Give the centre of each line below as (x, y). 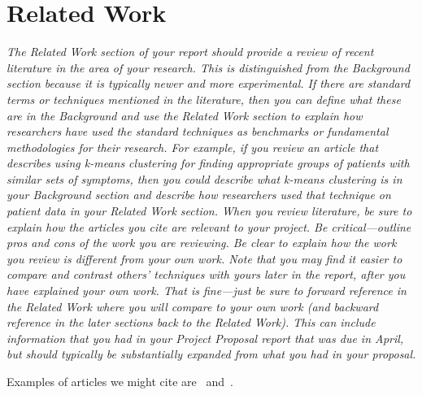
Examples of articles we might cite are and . (120, 381)
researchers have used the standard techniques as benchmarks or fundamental (198, 131)
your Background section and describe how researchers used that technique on (199, 195)
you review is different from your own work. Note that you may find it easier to (204, 258)
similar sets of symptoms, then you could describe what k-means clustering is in (204, 178)
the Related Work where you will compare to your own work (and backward (193, 306)
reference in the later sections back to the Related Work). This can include (191, 322)
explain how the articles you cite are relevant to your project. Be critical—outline (209, 226)
